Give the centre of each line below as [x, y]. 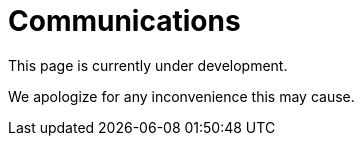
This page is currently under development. [148, 65]
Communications [124, 21]
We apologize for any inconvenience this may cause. [181, 96]
